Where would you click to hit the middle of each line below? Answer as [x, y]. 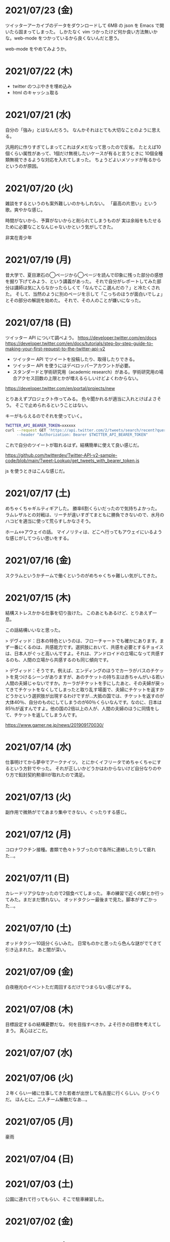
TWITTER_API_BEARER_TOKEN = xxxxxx [40, 425]
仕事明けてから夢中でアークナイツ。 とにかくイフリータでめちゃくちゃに [81, 762]
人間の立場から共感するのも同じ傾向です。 [67, 660]
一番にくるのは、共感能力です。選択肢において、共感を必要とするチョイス [87, 647]
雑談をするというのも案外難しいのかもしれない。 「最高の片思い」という [81, 203]
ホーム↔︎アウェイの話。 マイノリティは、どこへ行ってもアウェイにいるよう [84, 532]
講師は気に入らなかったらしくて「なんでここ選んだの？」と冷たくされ [87, 287]
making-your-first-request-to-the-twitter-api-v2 [55, 349]
